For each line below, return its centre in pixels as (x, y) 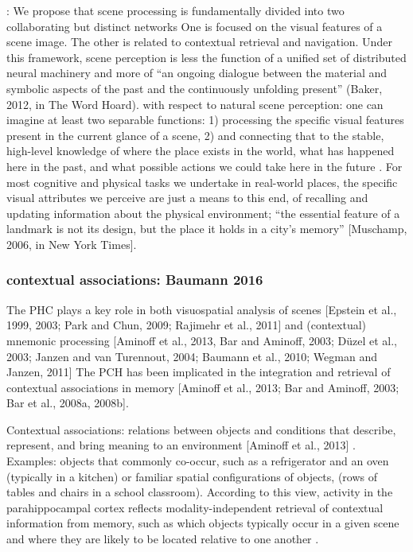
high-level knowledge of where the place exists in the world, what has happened (201, 151)
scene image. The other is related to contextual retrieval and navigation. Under (199, 42)
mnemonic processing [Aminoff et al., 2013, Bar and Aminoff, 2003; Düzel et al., (202, 340)
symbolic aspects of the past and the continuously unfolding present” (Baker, (195, 88)
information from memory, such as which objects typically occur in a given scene (203, 523)
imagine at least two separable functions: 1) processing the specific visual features (205, 120)
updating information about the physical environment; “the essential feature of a (203, 213)
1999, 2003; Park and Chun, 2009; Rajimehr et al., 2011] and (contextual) (187, 325)
